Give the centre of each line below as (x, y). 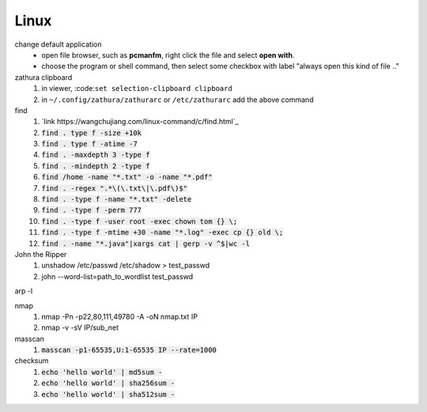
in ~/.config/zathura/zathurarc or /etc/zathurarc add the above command (178, 100)
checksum (32, 361)
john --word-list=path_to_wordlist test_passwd (117, 276)
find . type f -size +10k (92, 133)
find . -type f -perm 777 (92, 210)
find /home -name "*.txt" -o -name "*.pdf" (127, 177)
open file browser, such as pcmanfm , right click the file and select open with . (168, 55)
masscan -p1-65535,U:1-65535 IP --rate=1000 (129, 350)
